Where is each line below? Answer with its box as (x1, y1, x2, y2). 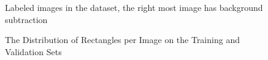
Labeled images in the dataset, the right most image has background (5, 1, 263, 13)
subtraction (5, 13, 48, 25)
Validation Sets (5, 45, 62, 58)
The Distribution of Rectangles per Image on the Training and (5, 33, 240, 46)
